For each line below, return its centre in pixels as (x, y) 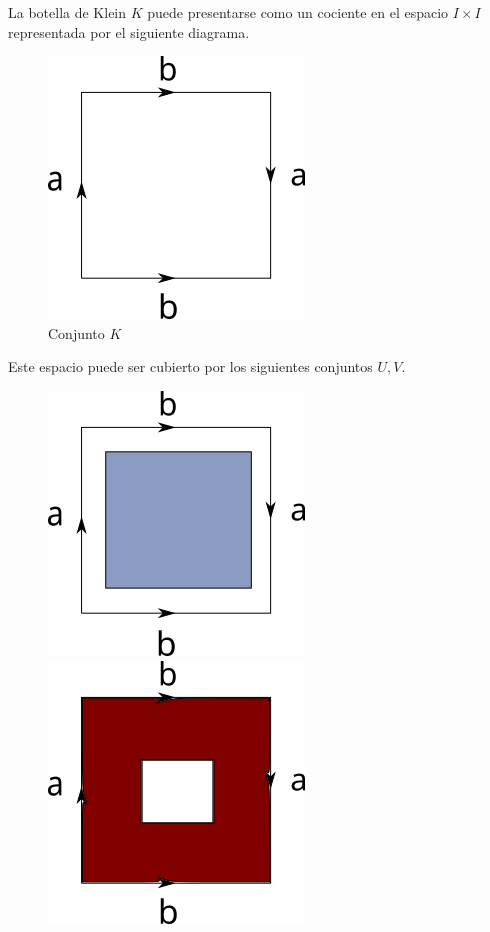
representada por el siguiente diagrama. (129, 31)
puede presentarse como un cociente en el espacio (298, 12)
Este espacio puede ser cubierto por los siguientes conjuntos (190, 366)
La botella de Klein (67, 12)
